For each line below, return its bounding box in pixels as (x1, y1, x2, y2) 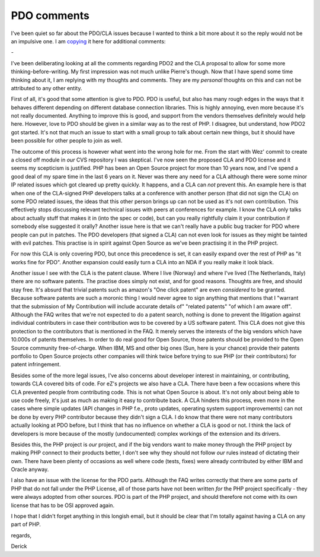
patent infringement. (11, 361, 61, 368)
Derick (11, 543, 27, 550)
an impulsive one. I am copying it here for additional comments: (11, 37, 166, 45)
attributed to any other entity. (11, 84, 82, 91)
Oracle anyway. (11, 466, 49, 473)
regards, (11, 531, 32, 539)
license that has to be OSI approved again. (11, 502, 115, 509)
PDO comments (11, 9, 90, 22)
